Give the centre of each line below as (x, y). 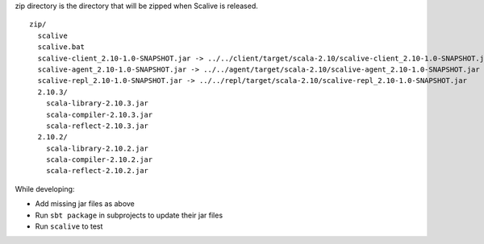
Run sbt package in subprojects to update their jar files (129, 215)
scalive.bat (61, 47)
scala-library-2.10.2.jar (97, 148)
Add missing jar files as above (85, 204)
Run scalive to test (69, 226)
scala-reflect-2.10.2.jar (97, 171)
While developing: (45, 188)
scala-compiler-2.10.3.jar (99, 114)
